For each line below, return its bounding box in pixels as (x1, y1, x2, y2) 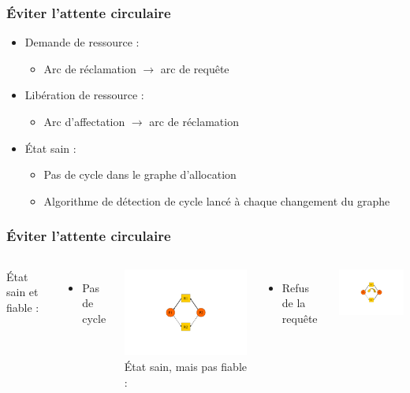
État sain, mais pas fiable (124, 358, 248, 374)
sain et (6, 284, 39, 300)
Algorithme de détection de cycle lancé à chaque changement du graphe (43, 192, 390, 209)
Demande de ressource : (24, 34, 140, 50)
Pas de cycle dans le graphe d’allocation (43, 166, 237, 183)
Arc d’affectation (43, 113, 125, 129)
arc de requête (160, 60, 229, 76)
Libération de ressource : (24, 87, 144, 103)
